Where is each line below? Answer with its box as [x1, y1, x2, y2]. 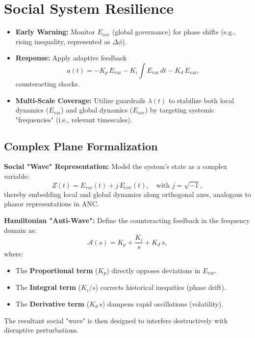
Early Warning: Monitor [15, 27, 95, 37]
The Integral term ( [15, 282, 81, 292]
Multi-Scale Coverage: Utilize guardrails [15, 95, 146, 105]
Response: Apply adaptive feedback [15, 53, 127, 63]
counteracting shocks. [15, 78, 80, 88]
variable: [4, 171, 29, 181]
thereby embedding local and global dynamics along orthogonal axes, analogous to [4, 189, 251, 199]
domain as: [4, 225, 37, 235]
